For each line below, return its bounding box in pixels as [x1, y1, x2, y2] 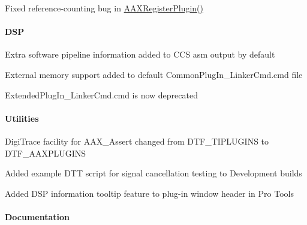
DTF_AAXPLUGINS [5, 146, 86, 159]
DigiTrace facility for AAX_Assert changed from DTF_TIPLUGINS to [5, 134, 269, 147]
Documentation [5, 210, 70, 223]
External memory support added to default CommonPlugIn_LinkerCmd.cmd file [5, 68, 303, 80]
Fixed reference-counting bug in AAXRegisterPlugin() [5, 2, 203, 14]
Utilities [5, 112, 39, 124]
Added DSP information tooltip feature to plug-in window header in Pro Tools [5, 187, 294, 199]
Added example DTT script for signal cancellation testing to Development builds [5, 167, 302, 179]
